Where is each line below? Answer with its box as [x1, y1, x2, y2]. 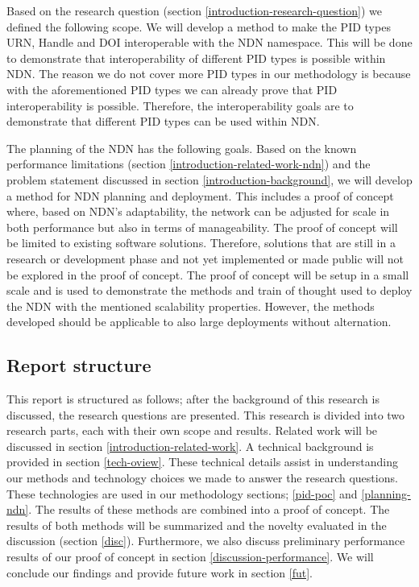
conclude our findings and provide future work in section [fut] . [6, 564, 313, 581]
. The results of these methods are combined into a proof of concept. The [28, 501, 390, 518]
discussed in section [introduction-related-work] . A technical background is [6, 437, 374, 454]
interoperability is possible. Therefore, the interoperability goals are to [6, 97, 354, 114]
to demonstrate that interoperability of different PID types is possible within [6, 49, 386, 66]
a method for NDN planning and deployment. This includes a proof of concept [6, 187, 394, 204]
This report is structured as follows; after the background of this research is [6, 391, 380, 407]
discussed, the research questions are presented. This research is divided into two [6, 406, 405, 423]
